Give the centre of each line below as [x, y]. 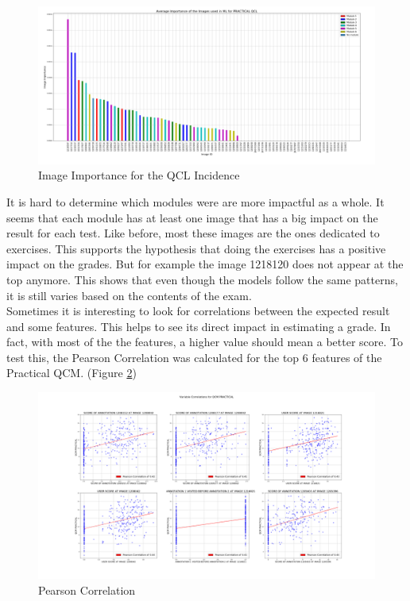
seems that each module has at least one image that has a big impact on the [192, 217]
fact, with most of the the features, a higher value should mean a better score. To [205, 342]
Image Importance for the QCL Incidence [139, 175]
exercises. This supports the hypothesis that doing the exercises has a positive [196, 248]
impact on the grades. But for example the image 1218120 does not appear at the [205, 264]
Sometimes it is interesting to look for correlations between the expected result [198, 311]
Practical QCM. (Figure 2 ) [72, 373]
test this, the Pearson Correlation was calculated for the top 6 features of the [194, 357]
